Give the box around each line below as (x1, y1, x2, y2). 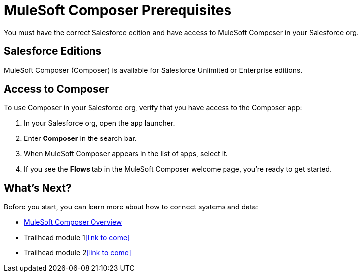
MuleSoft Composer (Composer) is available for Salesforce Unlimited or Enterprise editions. (4, 66, 303, 74)
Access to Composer (4, 83, 109, 96)
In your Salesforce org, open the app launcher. (24, 119, 175, 128)
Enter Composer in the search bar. (24, 134, 136, 143)
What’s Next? (4, 181, 72, 194)
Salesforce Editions (4, 45, 102, 58)
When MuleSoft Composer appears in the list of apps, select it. (24, 149, 228, 158)
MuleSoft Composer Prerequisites (4, 2, 232, 19)
